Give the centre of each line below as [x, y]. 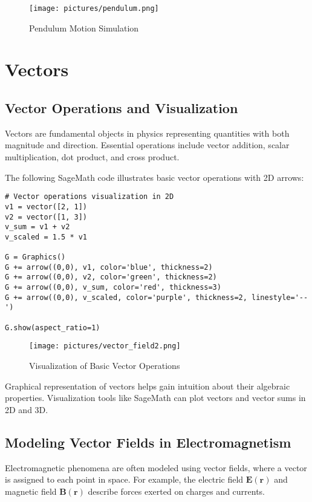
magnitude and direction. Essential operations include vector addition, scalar [147, 145]
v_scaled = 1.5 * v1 [46, 237]
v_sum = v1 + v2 [37, 227]
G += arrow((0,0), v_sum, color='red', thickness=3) [113, 288]
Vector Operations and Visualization [122, 108]
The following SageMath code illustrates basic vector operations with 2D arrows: [154, 177]
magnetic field [31, 491]
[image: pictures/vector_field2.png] [105, 346]
